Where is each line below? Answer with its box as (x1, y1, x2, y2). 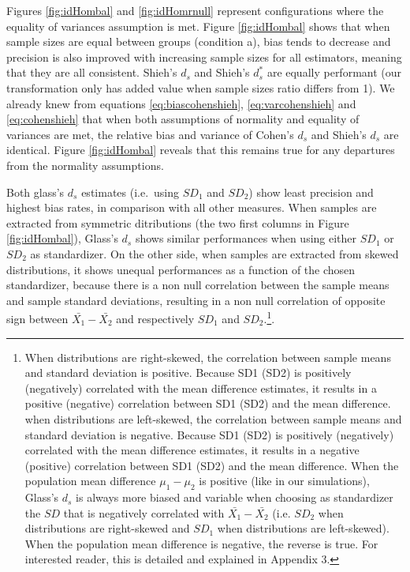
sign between (6, 310, 69, 326)
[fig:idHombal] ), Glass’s (6, 230, 118, 246)
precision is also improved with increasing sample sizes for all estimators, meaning (6, 48, 402, 65)
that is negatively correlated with (63, 504, 225, 521)
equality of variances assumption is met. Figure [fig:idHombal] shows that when (6, 17, 390, 34)
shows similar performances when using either (135, 230, 357, 246)
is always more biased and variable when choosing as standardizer (76, 489, 393, 506)
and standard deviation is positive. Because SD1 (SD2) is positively (24, 364, 352, 381)
